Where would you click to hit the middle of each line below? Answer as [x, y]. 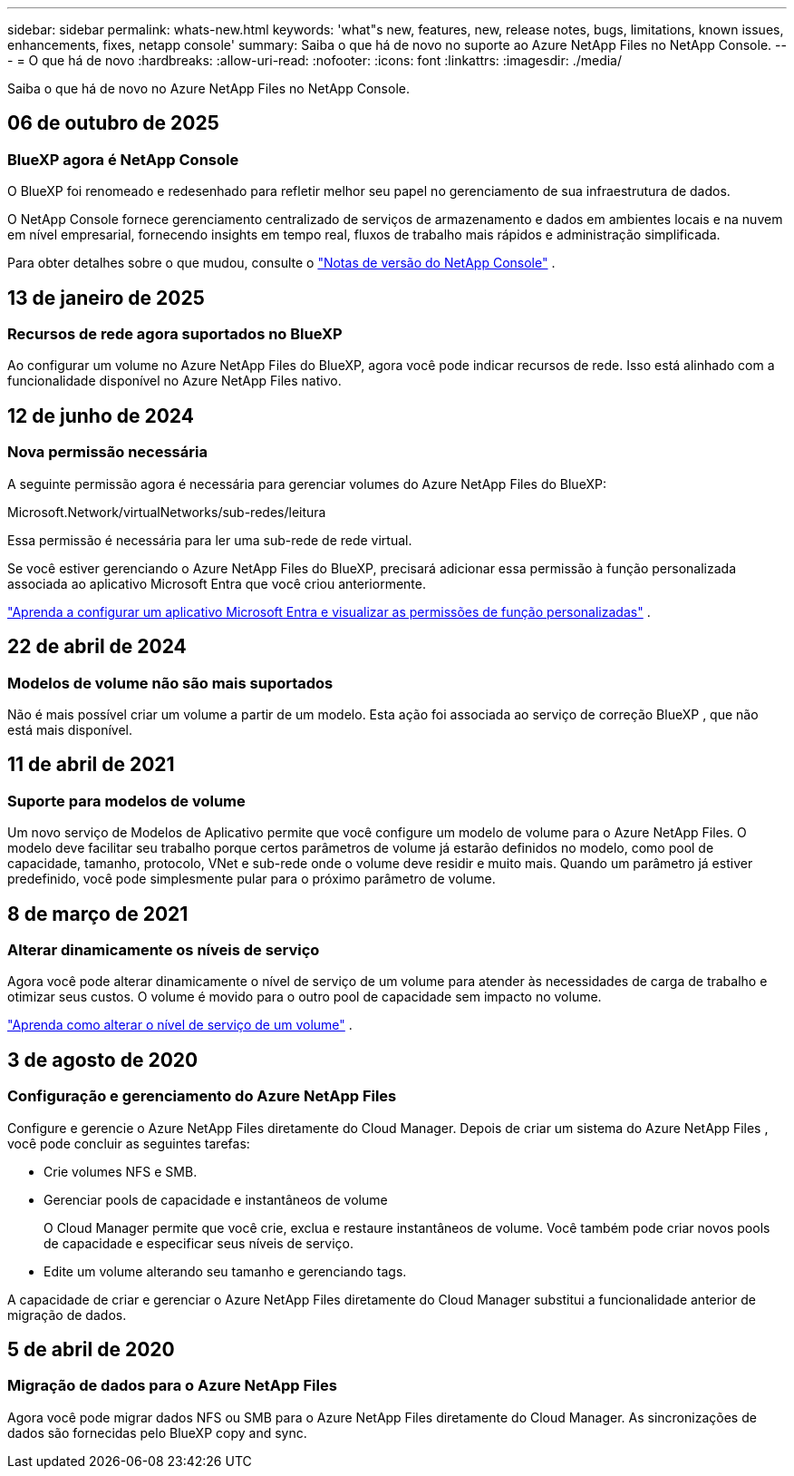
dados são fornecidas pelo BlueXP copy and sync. [157, 1432]
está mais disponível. [70, 729]
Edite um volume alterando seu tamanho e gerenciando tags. [225, 1271]
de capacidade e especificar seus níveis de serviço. [198, 1243]
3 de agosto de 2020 [103, 1060]
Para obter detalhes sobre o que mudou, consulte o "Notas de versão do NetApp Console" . [281, 263]
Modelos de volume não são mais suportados [170, 683]
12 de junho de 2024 [101, 415]
